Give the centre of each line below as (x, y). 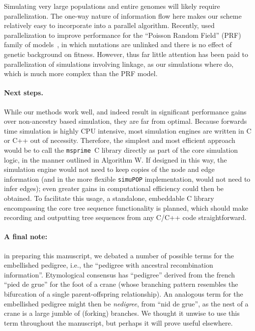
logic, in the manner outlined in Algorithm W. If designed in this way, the (115, 159)
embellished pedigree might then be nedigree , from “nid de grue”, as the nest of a (126, 303)
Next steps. (24, 93)
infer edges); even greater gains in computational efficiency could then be (114, 188)
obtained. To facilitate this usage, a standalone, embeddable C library (109, 198)
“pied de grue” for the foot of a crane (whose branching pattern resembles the (121, 284)
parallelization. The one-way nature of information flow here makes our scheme (123, 15)
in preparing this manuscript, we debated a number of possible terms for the (119, 255)
